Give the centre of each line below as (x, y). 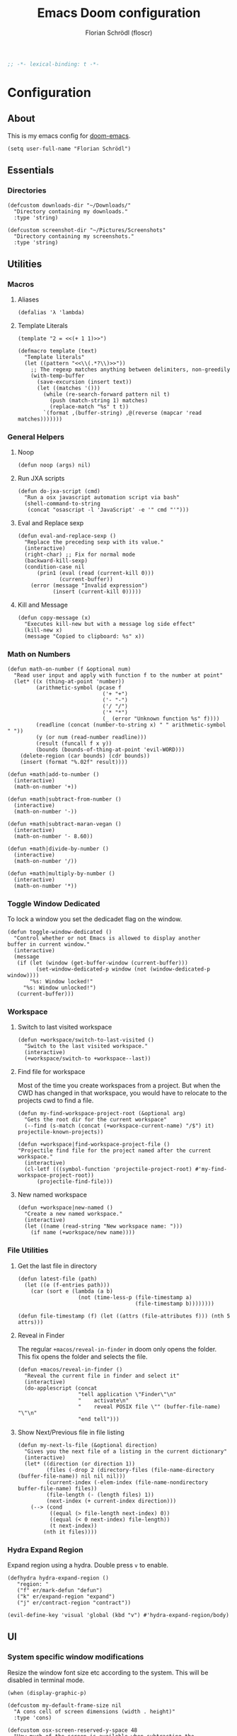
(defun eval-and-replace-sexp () (67, 536)
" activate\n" (103, 1400)
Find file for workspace (51, 1072)
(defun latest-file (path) (57, 1279)
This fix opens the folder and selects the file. (82, 1357)
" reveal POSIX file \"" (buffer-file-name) (149, 1407)
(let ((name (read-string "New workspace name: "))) (104, 1226)
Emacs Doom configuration (119, 13)
